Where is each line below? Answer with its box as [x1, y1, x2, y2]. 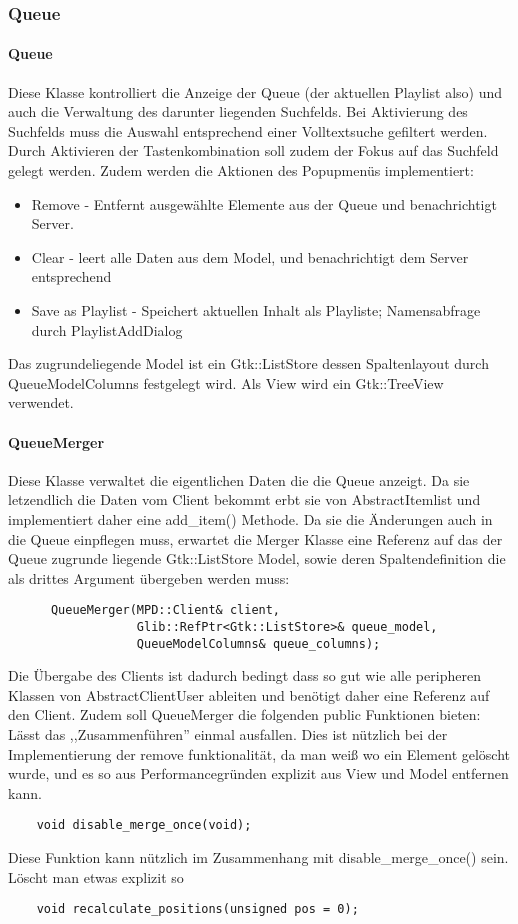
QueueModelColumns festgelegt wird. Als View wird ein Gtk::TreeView [8, 372, 444, 393]
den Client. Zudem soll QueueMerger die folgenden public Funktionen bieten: [8, 704, 481, 725]
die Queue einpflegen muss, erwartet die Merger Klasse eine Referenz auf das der [8, 528, 503, 549]
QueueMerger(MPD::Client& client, [50, 603, 281, 618]
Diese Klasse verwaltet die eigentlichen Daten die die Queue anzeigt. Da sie [8, 469, 470, 490]
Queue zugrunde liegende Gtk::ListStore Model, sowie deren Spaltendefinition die [8, 548, 506, 569]
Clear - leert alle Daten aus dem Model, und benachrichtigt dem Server [31, 246, 469, 267]
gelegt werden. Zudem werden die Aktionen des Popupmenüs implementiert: [8, 160, 474, 181]
